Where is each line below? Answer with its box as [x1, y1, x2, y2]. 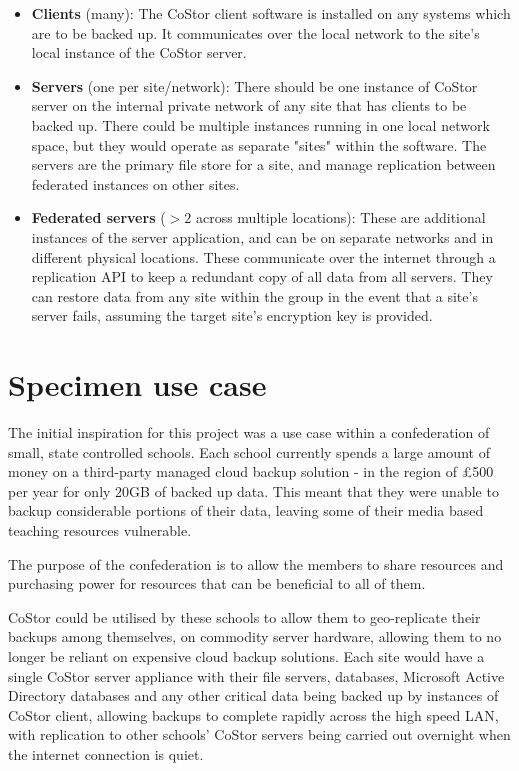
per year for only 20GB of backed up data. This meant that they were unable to [8, 480, 499, 501]
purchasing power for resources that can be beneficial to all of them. [8, 573, 426, 594]
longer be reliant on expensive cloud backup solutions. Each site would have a [8, 645, 485, 666]
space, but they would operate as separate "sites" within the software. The [31, 134, 487, 155]
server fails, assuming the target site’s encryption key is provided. [31, 305, 433, 326]
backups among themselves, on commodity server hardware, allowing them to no [8, 626, 502, 647]
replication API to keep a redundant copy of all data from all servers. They [31, 266, 493, 287]
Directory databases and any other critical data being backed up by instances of [8, 685, 499, 706]
